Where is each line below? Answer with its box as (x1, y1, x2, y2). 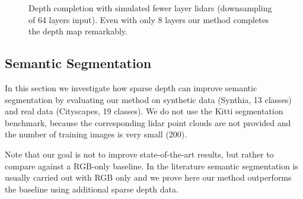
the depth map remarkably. (28, 25, 127, 37)
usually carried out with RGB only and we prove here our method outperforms (5, 171, 292, 184)
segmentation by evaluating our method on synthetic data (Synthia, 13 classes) (5, 93, 292, 105)
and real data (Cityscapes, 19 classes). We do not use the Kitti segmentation (5, 105, 283, 117)
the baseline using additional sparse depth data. (5, 182, 178, 195)
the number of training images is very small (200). (5, 128, 187, 140)
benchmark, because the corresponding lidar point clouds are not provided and (5, 116, 291, 129)
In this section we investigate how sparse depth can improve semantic (5, 81, 257, 94)
